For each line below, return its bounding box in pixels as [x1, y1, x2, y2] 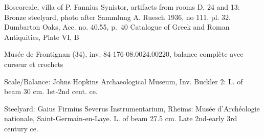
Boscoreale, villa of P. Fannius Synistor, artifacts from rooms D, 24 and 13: [4, 2, 240, 12]
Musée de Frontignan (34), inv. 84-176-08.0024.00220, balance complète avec [4, 49, 244, 59]
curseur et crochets [4, 58, 63, 69]
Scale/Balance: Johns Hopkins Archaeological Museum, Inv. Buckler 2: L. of [4, 76, 243, 86]
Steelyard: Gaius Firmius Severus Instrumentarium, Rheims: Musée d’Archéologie [4, 103, 260, 113]
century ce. [4, 123, 38, 133]
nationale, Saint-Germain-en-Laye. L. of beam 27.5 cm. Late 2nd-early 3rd [4, 113, 237, 124]
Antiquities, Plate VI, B [4, 31, 79, 42]
